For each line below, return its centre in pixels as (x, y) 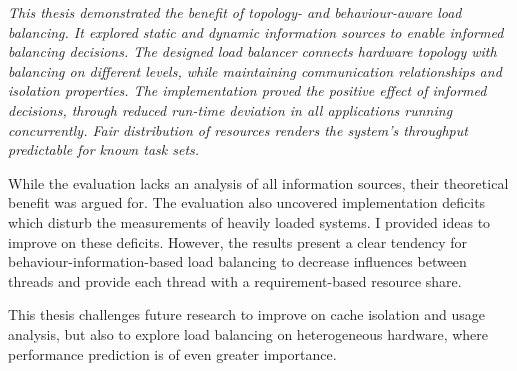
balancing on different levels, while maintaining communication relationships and (255, 70)
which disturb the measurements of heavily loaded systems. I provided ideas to (249, 221)
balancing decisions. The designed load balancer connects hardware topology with (252, 51)
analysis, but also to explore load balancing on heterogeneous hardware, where (248, 333)
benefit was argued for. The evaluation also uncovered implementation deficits (247, 202)
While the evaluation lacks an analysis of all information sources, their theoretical (258, 182)
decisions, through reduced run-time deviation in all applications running (230, 109)
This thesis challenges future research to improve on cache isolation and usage (247, 314)
